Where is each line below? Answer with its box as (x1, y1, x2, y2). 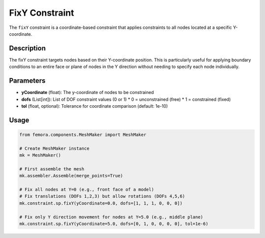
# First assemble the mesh (19, 166, 84, 171)
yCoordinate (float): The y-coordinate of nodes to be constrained (21, 90, 154, 95)
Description (9, 44, 46, 52)
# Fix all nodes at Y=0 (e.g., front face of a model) (19, 187, 154, 192)
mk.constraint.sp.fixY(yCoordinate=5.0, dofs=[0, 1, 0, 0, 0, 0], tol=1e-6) (19, 221, 209, 226)
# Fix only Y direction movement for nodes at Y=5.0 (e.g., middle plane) (19, 214, 204, 220)
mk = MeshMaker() (19, 152, 61, 158)
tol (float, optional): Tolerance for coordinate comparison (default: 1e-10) (21, 103, 168, 109)
